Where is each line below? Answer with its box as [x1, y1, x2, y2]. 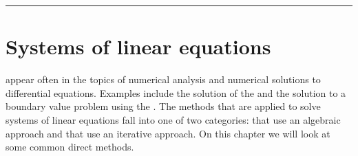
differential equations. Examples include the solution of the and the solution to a [6, 85, 346, 100]
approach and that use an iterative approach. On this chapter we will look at [6, 126, 330, 140]
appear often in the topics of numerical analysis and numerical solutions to [6, 72, 321, 87]
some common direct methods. [6, 140, 134, 154]
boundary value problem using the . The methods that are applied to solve [6, 99, 321, 113]
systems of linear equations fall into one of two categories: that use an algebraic [6, 112, 341, 126]
